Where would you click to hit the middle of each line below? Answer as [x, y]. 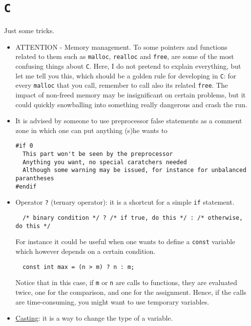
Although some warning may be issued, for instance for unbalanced [135, 170]
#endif [26, 186]
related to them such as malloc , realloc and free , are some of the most [125, 56]
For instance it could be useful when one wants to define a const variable [125, 241]
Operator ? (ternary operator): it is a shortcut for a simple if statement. [125, 202]
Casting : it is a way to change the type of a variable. [94, 318]
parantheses [35, 179]
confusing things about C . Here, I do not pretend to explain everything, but [128, 66]
